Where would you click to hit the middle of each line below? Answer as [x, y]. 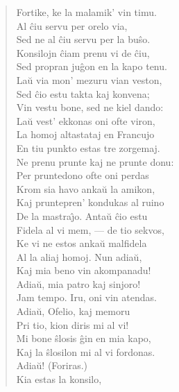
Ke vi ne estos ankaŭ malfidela [82, 243]
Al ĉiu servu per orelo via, [72, 25]
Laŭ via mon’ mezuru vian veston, [89, 79]
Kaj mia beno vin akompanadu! [84, 270]
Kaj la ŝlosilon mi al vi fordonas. [86, 351]
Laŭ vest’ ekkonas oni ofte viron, [86, 120]
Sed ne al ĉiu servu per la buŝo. [83, 39]
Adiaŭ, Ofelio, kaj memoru [73, 311]
